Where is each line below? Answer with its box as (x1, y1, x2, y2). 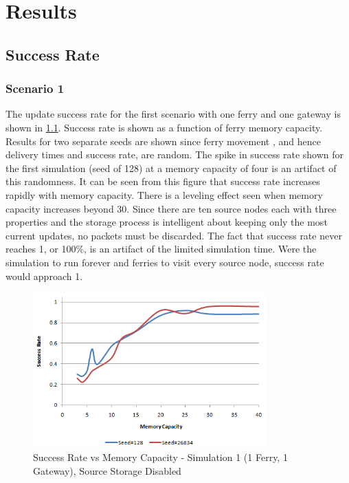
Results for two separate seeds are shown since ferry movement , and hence (5, 133, 321, 148)
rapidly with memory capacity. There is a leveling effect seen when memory (5, 187, 323, 202)
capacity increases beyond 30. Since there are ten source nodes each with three (5, 201, 337, 215)
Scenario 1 (5, 80, 65, 97)
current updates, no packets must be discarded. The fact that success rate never (5, 228, 342, 242)
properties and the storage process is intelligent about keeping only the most (5, 215, 328, 229)
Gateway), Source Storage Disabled (33, 463, 181, 477)
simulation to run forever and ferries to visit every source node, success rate (5, 255, 324, 269)
